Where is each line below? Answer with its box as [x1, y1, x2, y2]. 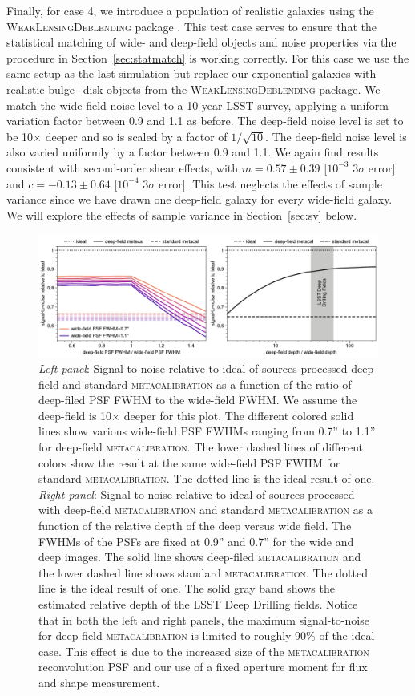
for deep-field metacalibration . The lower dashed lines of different [38, 439, 363, 455]
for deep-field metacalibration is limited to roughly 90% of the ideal [38, 627, 375, 644]
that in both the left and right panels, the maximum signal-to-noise [38, 611, 369, 628]
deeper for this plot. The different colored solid [123, 407, 354, 423]
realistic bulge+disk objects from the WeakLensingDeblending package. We [6, 80, 381, 97]
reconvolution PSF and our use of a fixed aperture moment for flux [38, 658, 368, 675]
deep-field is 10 [38, 407, 112, 423]
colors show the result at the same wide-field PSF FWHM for [38, 454, 340, 471]
